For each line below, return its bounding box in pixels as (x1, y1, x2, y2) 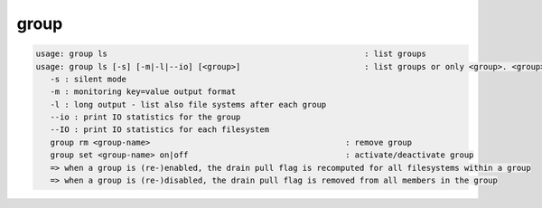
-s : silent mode (50, 73, 126, 84)
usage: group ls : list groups (35, 49, 426, 59)
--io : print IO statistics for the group (50, 112, 241, 122)
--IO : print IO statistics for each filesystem (50, 125, 270, 135)
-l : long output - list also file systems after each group (50, 99, 327, 109)
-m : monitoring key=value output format (50, 87, 237, 97)
